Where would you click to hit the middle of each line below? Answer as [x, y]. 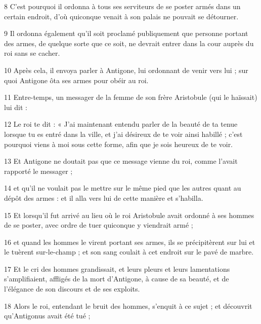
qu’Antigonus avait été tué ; [47, 316]
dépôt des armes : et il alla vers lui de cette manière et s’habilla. [104, 197]
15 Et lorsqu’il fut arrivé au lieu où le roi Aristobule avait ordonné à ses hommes [129, 215]
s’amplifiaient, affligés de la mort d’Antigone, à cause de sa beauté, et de [117, 279]
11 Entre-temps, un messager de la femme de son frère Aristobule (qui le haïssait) [131, 97]
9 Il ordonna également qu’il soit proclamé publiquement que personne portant [126, 33]
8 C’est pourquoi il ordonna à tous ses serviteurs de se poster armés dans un [122, 6]
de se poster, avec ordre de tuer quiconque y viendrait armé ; [99, 225]
